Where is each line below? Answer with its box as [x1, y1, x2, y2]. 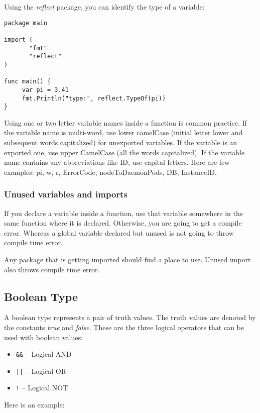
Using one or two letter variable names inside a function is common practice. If [4, 117, 247, 128]
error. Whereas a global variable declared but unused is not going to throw [4, 227, 234, 238]
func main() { [4, 78, 51, 85]
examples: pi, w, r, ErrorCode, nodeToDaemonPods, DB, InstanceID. [4, 166, 217, 177]
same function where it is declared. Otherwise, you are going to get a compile [4, 218, 242, 228]
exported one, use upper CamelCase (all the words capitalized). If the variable [4, 147, 245, 157]
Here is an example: [4, 399, 65, 410]
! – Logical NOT [16, 382, 68, 393]
